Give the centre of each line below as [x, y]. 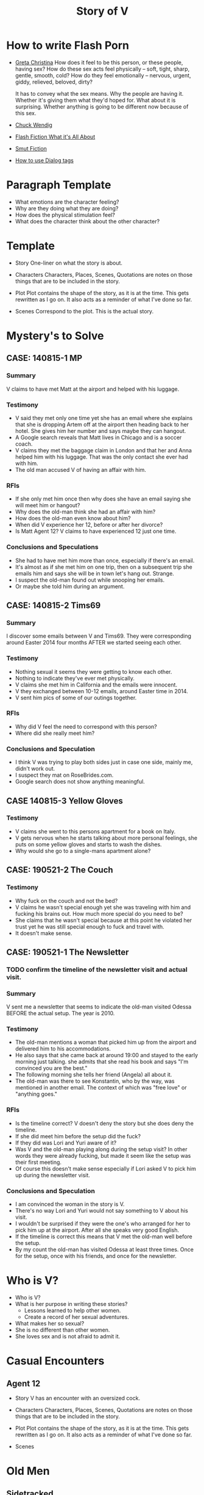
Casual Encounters [55, 1361]
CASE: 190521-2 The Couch [60, 870]
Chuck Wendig [34, 125]
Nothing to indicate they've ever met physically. [75, 678]
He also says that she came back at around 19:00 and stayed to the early [107, 1055]
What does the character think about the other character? [87, 221]
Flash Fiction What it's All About [55, 137]
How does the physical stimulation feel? [65, 215]
